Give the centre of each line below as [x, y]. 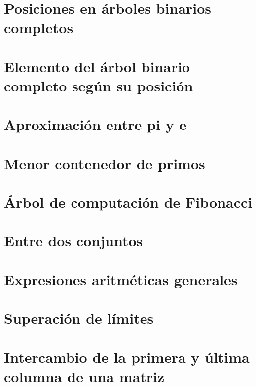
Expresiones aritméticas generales [121, 279]
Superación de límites [79, 318]
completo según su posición [99, 85]
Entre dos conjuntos [73, 240]
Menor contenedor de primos [105, 163]
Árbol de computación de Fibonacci [128, 202]
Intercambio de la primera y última [127, 357]
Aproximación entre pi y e [95, 124]
